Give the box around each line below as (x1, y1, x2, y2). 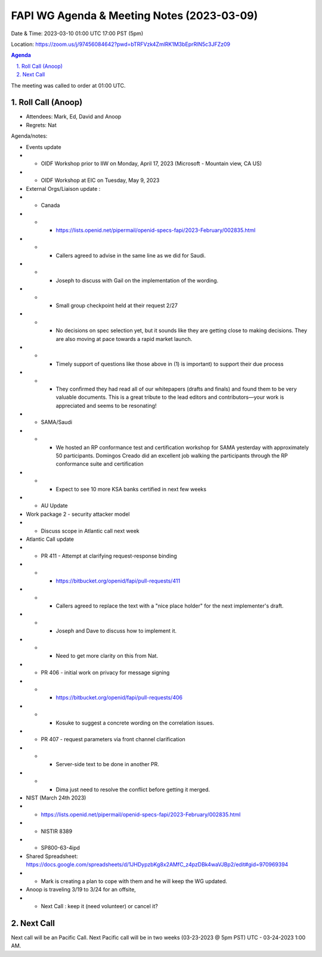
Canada (41, 202, 60, 209)
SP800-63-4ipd (41, 844, 80, 851)
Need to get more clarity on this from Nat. (55, 652, 158, 659)
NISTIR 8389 (41, 828, 73, 835)
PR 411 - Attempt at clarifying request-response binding (41, 552, 177, 559)
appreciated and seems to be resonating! (55, 402, 157, 409)
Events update (26, 143, 62, 150)
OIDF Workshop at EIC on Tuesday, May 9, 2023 (41, 176, 160, 184)
